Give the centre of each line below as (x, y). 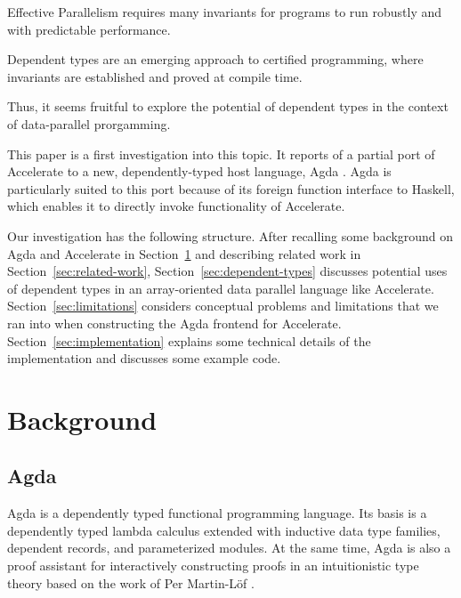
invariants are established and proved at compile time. (155, 76)
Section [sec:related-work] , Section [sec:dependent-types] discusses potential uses (227, 271)
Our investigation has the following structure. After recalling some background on (230, 235)
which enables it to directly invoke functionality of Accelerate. (176, 206)
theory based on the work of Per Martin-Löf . (131, 582)
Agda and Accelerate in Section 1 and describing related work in (184, 253)
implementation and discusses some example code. (144, 358)
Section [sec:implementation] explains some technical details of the (189, 340)
